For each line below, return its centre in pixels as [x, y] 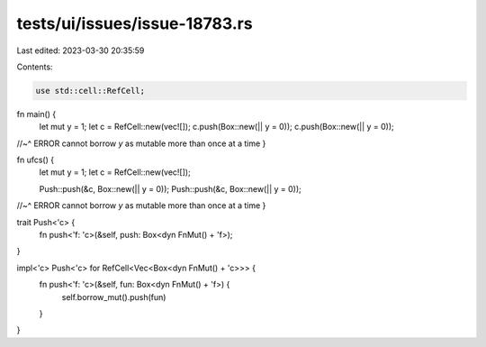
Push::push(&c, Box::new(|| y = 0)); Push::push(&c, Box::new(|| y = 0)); [170, 188]
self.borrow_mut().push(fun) [114, 297]
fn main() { [36, 114]
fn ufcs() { [35, 160]
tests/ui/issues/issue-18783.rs [135, 23]
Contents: [35, 67]
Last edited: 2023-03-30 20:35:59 [81, 50]
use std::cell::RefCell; [90, 91]
